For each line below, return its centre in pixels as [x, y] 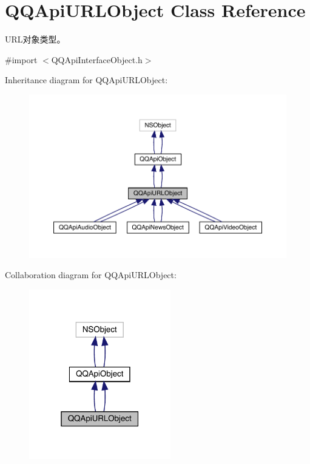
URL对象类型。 [35, 39]
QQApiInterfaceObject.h [97, 59]
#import [21, 59]
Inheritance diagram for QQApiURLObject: [86, 80]
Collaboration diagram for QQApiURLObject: [91, 275]
